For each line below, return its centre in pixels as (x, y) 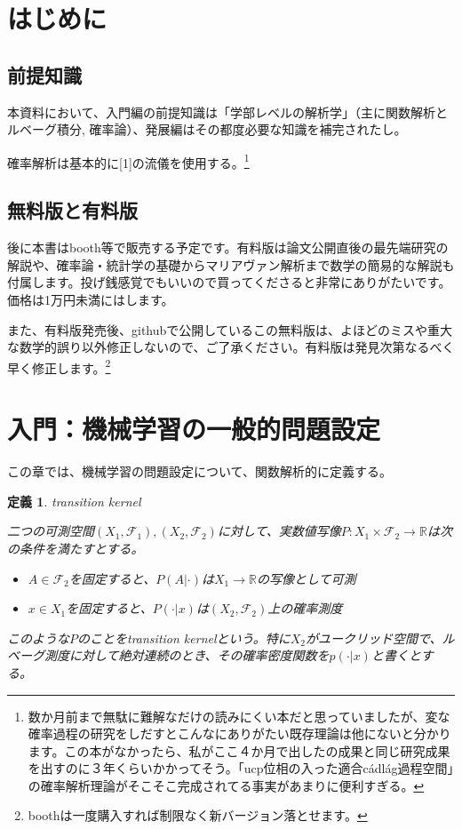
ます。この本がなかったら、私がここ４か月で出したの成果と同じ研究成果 (239, 750)
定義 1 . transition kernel (74, 501)
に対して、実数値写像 (279, 531)
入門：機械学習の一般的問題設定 (194, 429)
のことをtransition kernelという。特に (184, 638)
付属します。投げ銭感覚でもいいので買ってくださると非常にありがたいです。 (229, 282)
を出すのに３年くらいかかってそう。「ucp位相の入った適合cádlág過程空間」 (241, 768)
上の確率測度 (305, 608)
